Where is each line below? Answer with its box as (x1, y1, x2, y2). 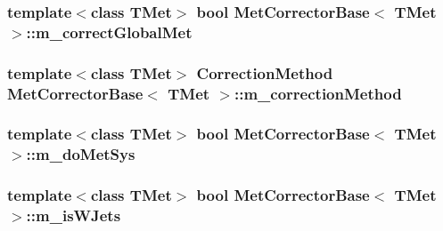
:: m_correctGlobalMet (26, 20, 193, 43)
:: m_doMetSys (26, 143, 135, 165)
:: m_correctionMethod (234, 82, 402, 104)
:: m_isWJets (26, 204, 121, 227)
